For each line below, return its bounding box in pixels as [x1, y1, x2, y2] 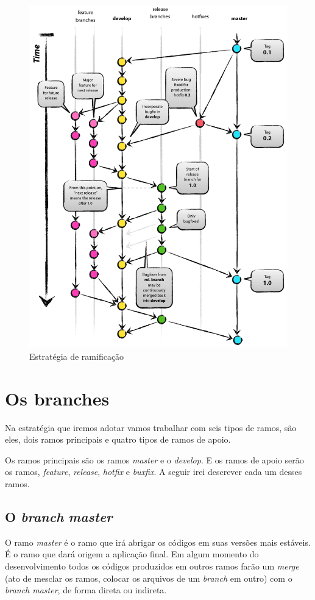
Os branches [5, 385, 110, 410]
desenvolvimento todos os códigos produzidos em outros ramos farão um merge [5, 560, 299, 573]
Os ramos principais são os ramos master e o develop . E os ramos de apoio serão [5, 453, 304, 466]
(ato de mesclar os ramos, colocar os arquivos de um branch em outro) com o [5, 571, 292, 584]
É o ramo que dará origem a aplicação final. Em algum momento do [5, 548, 259, 560]
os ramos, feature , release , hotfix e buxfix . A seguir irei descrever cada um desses [5, 465, 302, 478]
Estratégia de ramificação [29, 349, 124, 362]
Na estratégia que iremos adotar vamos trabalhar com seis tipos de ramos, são [5, 421, 297, 434]
